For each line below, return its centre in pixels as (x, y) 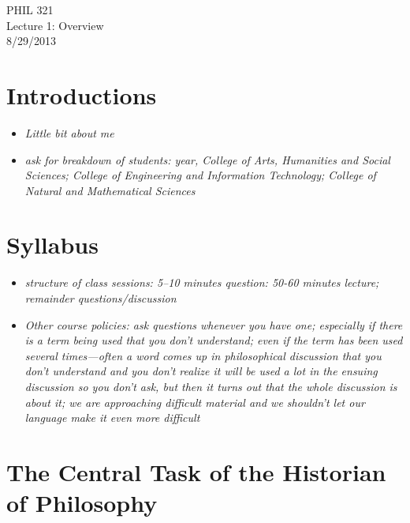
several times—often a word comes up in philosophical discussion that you (203, 355)
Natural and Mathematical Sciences (110, 190)
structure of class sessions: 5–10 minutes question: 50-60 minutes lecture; (202, 282)
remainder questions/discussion (101, 298)
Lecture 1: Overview (55, 25)
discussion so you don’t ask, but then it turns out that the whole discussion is (211, 386)
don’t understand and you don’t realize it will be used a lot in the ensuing (201, 371)
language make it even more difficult (112, 418)
